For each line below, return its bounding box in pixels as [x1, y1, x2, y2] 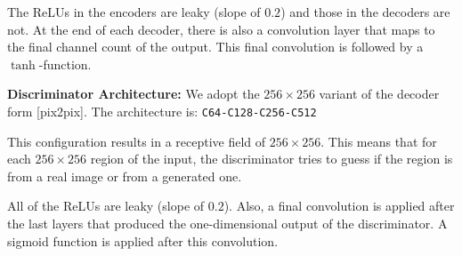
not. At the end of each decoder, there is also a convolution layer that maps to [7, 20, 435, 38]
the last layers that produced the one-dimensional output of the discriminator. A [7, 214, 448, 232]
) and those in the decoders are [280, 3, 450, 20]
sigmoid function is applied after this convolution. [7, 231, 279, 250]
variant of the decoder [319, 84, 440, 103]
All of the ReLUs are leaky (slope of [7, 196, 205, 215]
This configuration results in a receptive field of [7, 132, 266, 150]
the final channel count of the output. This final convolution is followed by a [7, 37, 424, 56]
